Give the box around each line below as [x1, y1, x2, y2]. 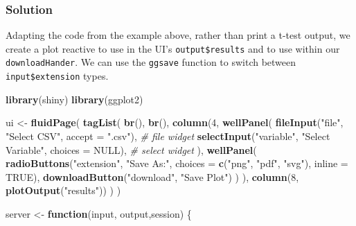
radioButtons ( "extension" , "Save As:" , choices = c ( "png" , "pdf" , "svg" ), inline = [6, 156, 348, 171]
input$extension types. [6, 69, 109, 83]
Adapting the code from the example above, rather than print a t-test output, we [6, 28, 350, 42]
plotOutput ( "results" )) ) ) [6, 183, 121, 198]
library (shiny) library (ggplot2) [6, 92, 143, 106]
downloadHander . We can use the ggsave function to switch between [6, 55, 296, 69]
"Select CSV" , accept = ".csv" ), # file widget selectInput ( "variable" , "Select [6, 128, 330, 143]
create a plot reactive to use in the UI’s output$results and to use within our [6, 41, 340, 55]
